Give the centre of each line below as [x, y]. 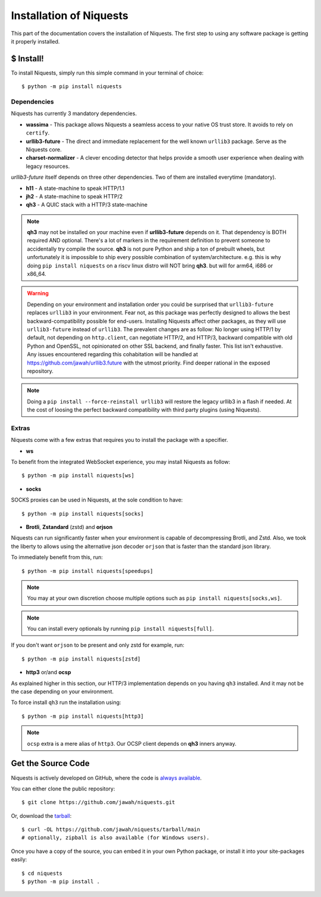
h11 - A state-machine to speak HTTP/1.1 [75, 188]
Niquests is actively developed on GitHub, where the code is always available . [106, 778]
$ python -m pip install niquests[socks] [83, 513]
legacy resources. [48, 166]
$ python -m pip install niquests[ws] [78, 476]
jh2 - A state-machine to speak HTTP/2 [74, 196]
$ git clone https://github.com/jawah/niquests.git [98, 802]
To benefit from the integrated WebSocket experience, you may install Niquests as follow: [121, 462]
